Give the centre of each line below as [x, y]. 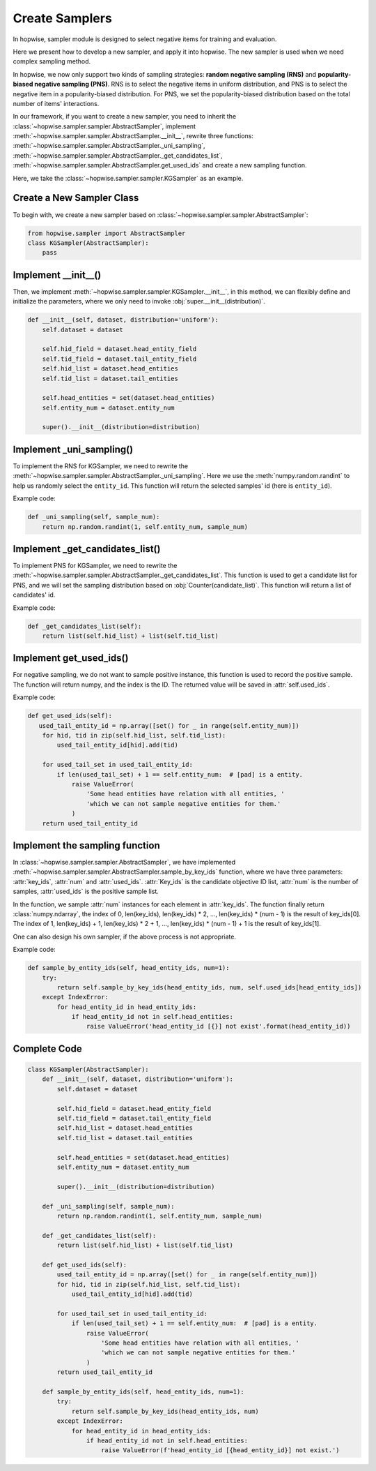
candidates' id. [34, 595]
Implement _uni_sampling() [73, 449]
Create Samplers [63, 18]
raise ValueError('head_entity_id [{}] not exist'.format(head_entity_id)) [218, 1026]
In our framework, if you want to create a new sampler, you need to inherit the [125, 117]
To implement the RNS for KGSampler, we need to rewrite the [101, 466]
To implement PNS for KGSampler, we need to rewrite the [95, 566]
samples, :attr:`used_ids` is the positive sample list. [86, 891]
